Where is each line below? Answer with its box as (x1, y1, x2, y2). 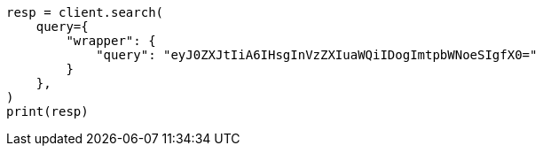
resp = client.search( (6, 5, 164, 19)
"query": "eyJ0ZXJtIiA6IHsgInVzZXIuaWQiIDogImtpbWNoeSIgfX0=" (96, 48, 538, 62)
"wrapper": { (66, 34, 156, 48)
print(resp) (6, 104, 89, 119)
